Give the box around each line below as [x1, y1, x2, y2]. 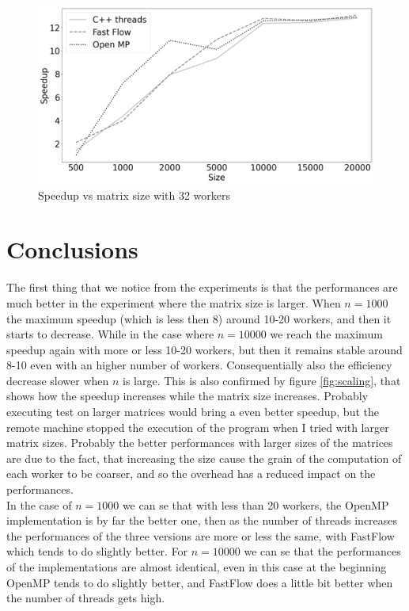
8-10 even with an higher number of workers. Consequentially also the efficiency [6, 357, 392, 373]
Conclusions [6, 233, 138, 265]
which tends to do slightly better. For [6, 543, 188, 559]
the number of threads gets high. [6, 590, 165, 606]
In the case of [6, 496, 72, 513]
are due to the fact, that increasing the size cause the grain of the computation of [6, 449, 402, 466]
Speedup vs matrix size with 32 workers [38, 186, 230, 203]
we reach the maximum [270, 326, 383, 342]
